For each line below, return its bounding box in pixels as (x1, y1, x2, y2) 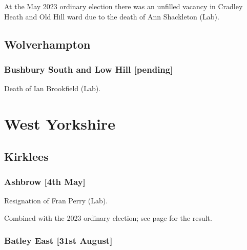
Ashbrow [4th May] (4, 175, 86, 187)
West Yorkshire (4, 113, 115, 134)
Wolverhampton (4, 36, 91, 52)
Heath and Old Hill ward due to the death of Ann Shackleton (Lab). (4, 11, 219, 22)
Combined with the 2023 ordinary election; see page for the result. (4, 212, 212, 223)
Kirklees (4, 148, 49, 164)
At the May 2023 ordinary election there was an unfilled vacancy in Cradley (4, 1, 243, 11)
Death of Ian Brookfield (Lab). (4, 83, 101, 94)
